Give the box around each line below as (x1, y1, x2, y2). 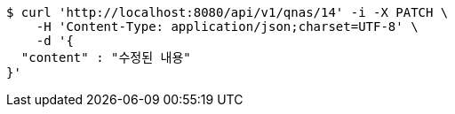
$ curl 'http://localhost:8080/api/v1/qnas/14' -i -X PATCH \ (6, 5, 449, 19)
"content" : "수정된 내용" (20, 50, 191, 65)
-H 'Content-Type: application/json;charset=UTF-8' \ (36, 19, 419, 34)
